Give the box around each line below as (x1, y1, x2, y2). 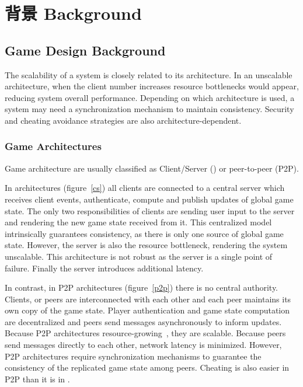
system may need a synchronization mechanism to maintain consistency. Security (5, 103, 294, 115)
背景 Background (5, 1, 142, 25)
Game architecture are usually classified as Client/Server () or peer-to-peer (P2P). (5, 162, 299, 174)
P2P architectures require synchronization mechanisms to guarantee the (5, 350, 262, 362)
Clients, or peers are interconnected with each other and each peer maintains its (5, 292, 291, 305)
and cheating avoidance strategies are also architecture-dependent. (5, 114, 242, 126)
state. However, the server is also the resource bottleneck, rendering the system (5, 239, 288, 251)
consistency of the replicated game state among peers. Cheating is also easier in (5, 361, 290, 374)
